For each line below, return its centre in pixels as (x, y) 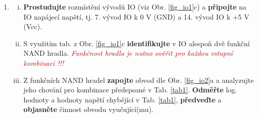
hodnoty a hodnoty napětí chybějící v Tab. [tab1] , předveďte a (122, 99)
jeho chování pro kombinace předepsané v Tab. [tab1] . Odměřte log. (130, 90)
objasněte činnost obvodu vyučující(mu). (88, 109)
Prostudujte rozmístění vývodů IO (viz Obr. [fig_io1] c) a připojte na (135, 7)
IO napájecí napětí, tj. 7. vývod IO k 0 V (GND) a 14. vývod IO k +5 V (136, 16)
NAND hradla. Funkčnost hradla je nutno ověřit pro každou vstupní (128, 53)
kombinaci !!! (44, 63)
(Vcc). (33, 26)
